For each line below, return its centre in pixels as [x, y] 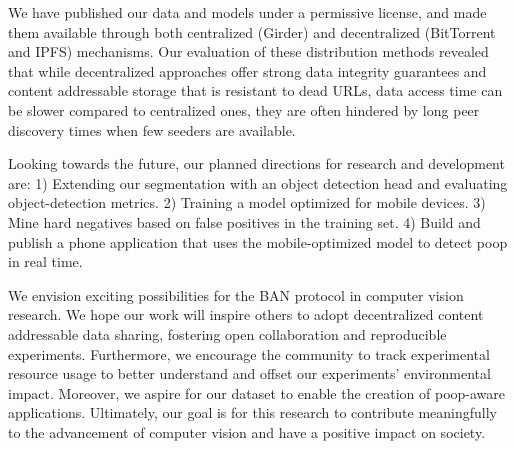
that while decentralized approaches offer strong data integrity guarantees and [247, 70]
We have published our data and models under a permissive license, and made [247, 12]
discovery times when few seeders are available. [152, 129]
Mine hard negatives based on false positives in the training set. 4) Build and [244, 221]
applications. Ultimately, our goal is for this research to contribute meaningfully [252, 412]
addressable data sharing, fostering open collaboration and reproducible [227, 333]
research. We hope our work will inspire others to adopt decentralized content [246, 314]
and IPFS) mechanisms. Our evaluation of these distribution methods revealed [248, 51]
